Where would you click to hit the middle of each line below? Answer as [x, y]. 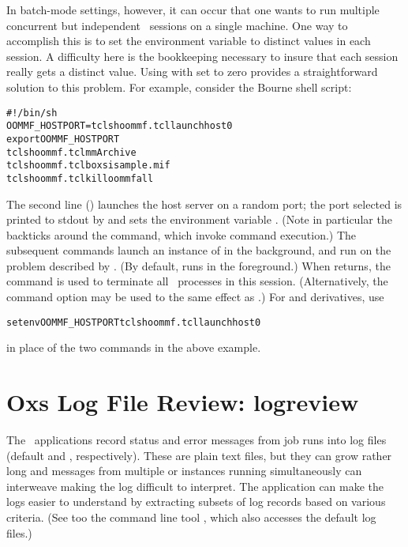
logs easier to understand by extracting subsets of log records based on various [196, 502]
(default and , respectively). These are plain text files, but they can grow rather [199, 455]
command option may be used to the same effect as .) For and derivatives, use [195, 297]
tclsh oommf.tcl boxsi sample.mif [88, 166]
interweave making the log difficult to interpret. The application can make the [195, 486]
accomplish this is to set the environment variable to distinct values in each [189, 41]
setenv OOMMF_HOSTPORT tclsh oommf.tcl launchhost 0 [134, 322]
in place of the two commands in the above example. [134, 347]
